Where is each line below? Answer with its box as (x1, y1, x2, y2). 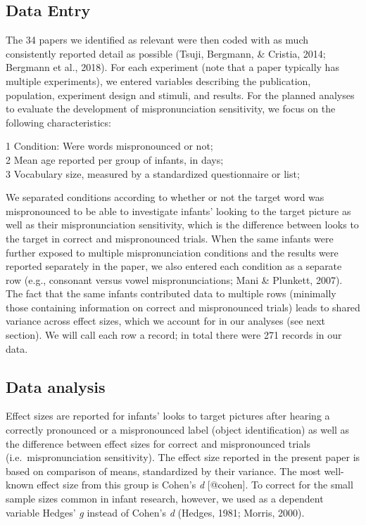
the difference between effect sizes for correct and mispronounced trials (6, 436, 310, 451)
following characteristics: (6, 115, 111, 129)
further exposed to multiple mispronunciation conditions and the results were (6, 245, 339, 259)
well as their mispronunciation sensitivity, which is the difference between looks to (6, 217, 359, 232)
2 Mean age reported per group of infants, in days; (6, 152, 224, 167)
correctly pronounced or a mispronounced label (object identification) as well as (6, 422, 350, 437)
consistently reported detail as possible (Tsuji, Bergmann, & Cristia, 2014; (6, 46, 326, 60)
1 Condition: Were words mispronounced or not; (6, 138, 213, 153)
